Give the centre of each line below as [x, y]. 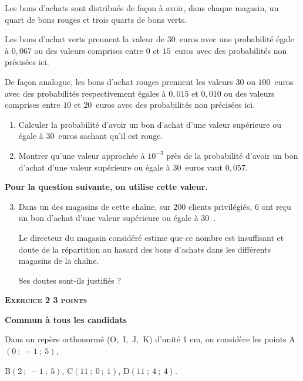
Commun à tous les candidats [66, 319]
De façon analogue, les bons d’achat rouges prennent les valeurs [119, 81]
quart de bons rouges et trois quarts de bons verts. [96, 19]
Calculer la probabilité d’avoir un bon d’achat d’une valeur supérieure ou [150, 124]
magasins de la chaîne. [59, 261]
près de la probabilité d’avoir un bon [232, 155]
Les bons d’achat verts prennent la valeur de [85, 39]
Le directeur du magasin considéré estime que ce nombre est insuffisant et [151, 237]
